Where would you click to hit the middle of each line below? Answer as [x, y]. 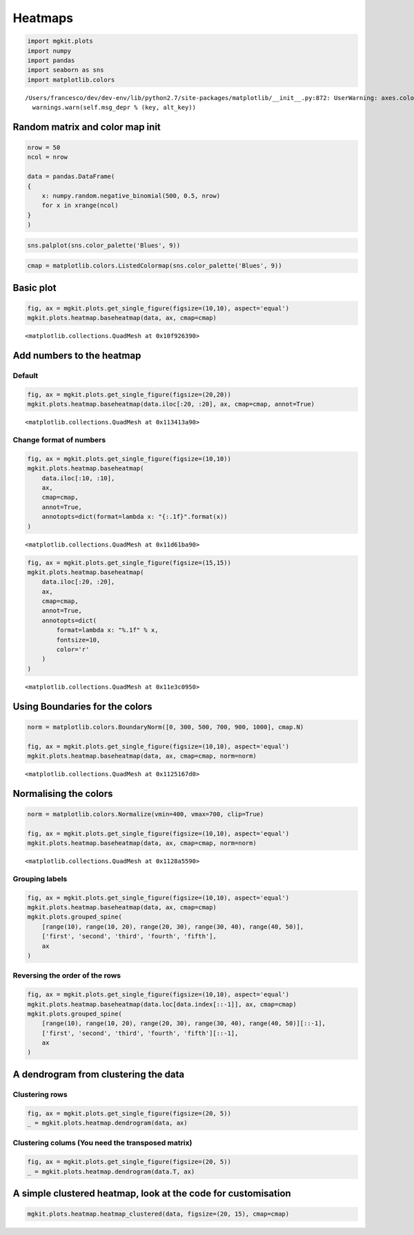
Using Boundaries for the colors [82, 706]
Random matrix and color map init [87, 127]
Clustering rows [40, 1094]
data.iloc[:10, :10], [78, 478]
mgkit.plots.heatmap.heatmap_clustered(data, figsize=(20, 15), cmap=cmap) [158, 1214]
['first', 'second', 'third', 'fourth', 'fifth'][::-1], [140, 1033]
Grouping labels [40, 878]
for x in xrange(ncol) [80, 206]
